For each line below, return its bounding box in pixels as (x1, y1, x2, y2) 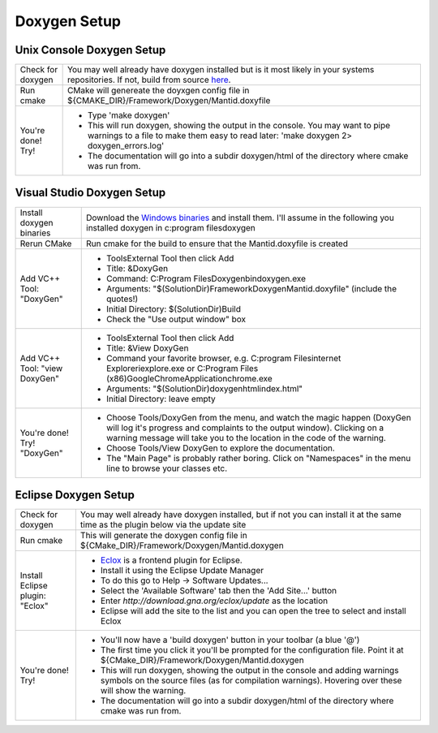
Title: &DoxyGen (106, 262, 169, 274)
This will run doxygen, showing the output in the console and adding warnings (100, 665, 399, 676)
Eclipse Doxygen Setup (15, 488, 135, 502)
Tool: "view (19, 362, 63, 373)
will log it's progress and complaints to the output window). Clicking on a (106, 422, 384, 433)
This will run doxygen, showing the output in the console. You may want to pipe (87, 120, 391, 132)
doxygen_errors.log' (87, 140, 165, 152)
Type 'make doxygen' (87, 110, 170, 121)
